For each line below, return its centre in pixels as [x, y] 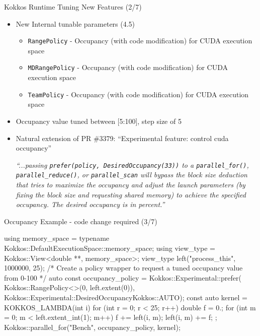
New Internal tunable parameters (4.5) [75, 23]
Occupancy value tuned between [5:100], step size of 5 [99, 121]
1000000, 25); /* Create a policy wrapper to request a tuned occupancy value [123, 268]
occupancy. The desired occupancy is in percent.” [90, 204]
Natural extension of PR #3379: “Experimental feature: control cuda [122, 138]
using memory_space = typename [57, 238]
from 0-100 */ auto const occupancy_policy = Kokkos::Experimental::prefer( [123, 277]
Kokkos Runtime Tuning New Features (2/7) [73, 7]
